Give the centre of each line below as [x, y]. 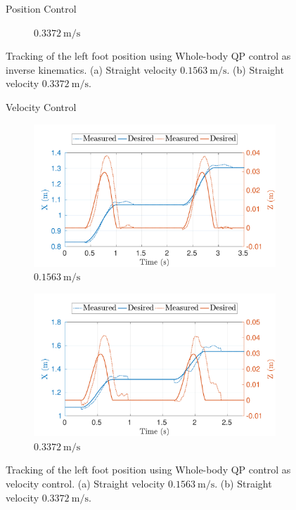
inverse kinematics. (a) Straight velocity [91, 69]
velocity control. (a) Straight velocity [85, 483]
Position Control [41, 8]
